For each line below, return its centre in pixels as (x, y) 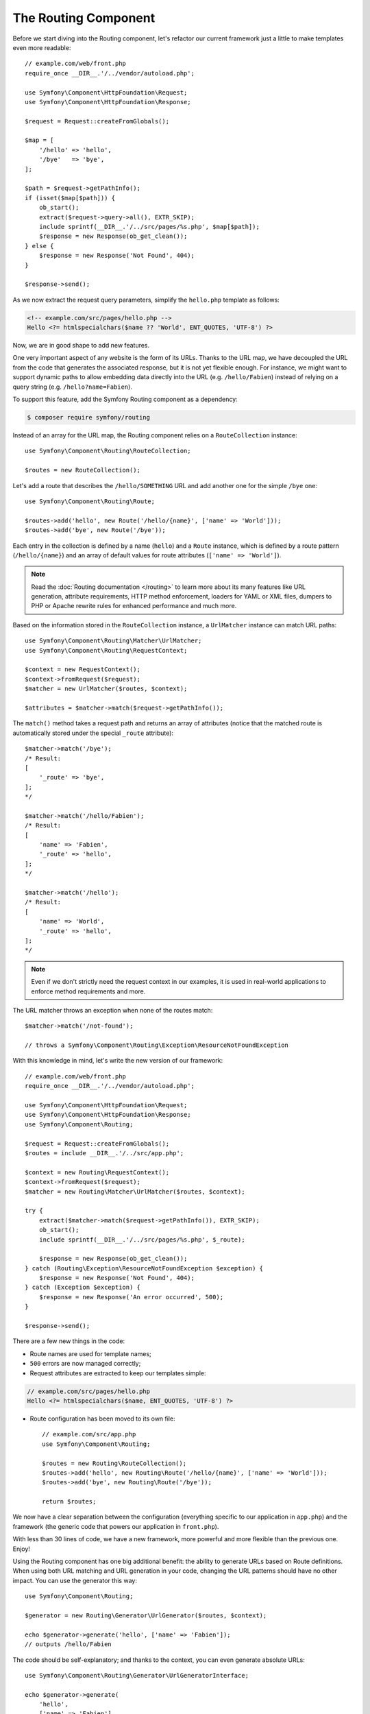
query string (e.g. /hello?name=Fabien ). (73, 387)
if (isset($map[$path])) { (70, 198)
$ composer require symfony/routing (89, 417)
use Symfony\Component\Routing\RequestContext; (106, 650)
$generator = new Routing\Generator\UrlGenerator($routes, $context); (146, 1615)
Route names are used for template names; (91, 1353)
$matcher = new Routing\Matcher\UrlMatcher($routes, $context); (135, 1192)
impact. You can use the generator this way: (75, 1580)
